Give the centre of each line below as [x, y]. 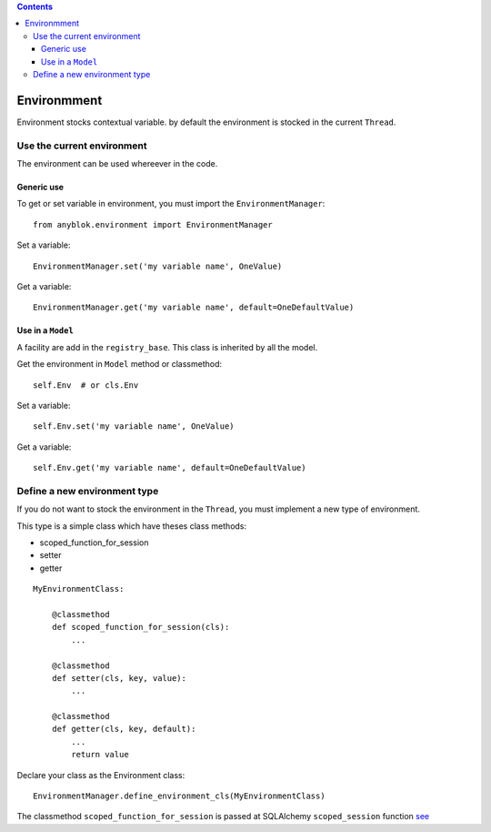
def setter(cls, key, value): [119, 678]
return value [100, 755]
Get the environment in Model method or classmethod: [120, 364]
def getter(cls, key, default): [124, 729]
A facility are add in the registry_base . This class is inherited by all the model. [167, 347]
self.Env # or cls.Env [86, 385]
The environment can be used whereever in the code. [117, 163]
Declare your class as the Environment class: [101, 775]
